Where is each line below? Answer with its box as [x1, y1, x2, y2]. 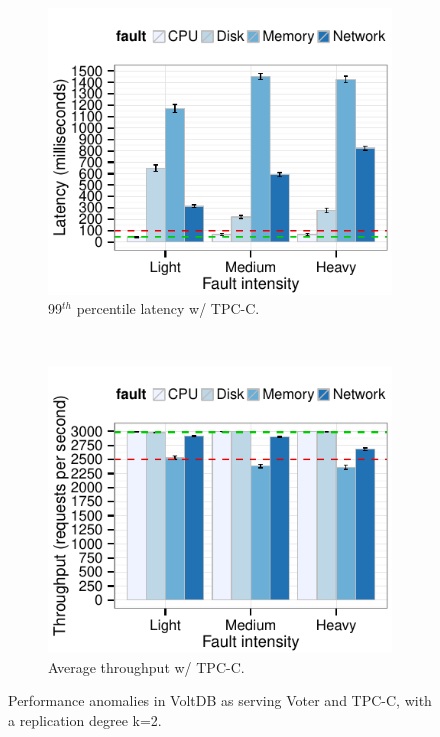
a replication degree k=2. [8, 709, 162, 730]
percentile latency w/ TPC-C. [76, 298, 260, 319]
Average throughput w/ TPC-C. [48, 656, 245, 677]
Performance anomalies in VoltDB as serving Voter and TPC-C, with [8, 690, 432, 711]
